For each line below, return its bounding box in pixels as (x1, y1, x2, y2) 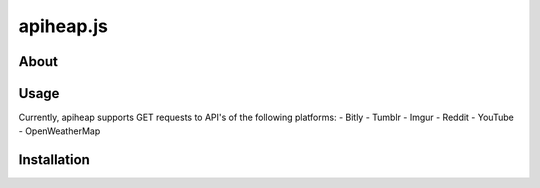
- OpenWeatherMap (18, 125, 101, 137)
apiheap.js (18, 15, 109, 37)
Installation (18, 151, 90, 169)
